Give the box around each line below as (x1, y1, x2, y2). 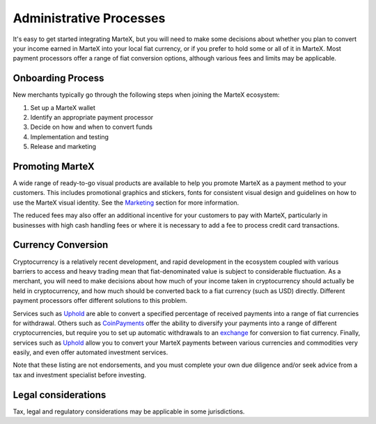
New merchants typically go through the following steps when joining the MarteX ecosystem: (13, 91, 280, 99)
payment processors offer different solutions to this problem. (13, 297, 188, 305)
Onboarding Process (13, 72, 104, 84)
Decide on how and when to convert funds (30, 123, 153, 132)
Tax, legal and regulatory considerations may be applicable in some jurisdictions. (13, 407, 245, 416)
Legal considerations (13, 388, 107, 400)
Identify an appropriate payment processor (30, 113, 154, 122)
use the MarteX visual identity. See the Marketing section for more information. (13, 198, 240, 207)
